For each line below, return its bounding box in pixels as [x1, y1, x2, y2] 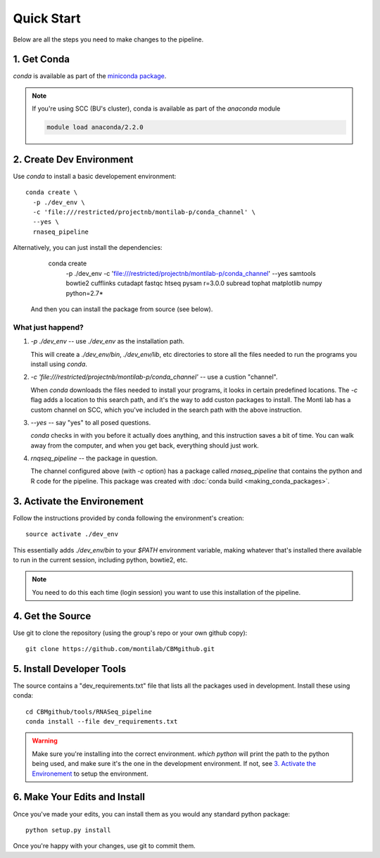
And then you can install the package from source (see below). [30, 305, 213, 313]
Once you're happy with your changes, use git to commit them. [13, 842, 196, 850]
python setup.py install [25, 826, 111, 834]
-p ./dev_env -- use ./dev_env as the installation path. [30, 337, 185, 346]
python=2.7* [65, 289, 103, 297]
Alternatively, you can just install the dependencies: [13, 244, 163, 252]
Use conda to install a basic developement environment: [13, 172, 177, 180]
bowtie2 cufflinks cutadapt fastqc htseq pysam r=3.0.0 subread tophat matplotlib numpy [65, 279, 323, 288]
